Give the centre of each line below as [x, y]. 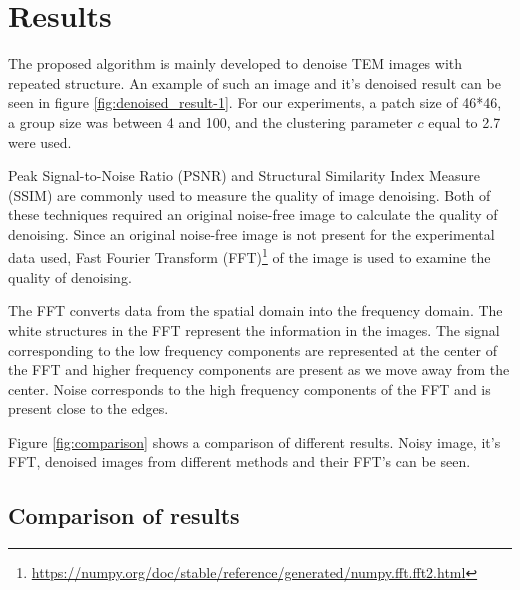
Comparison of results [124, 515]
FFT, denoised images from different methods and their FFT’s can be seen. [239, 461]
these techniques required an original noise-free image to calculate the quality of [253, 214]
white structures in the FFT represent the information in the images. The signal [254, 329]
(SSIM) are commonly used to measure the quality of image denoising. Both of [249, 194]
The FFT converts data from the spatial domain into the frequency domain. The [255, 310]
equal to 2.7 [464, 121]
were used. [40, 141]
